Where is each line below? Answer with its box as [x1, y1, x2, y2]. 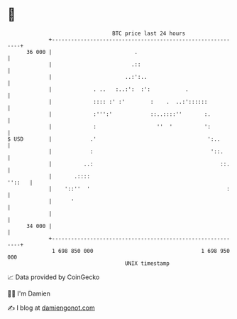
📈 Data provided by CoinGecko [7, 273, 100, 281]
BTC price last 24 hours [112, 30, 186, 37]
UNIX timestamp [124, 259, 170, 267]
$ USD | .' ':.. [7, 135, 221, 143]
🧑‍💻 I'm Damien [7, 289, 51, 298]
